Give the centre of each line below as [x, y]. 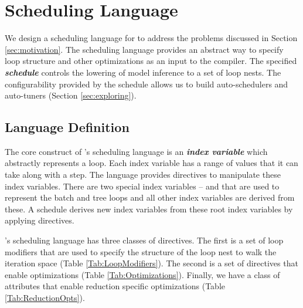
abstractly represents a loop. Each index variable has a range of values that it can [151, 163]
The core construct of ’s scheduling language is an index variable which [136, 151]
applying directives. [40, 220]
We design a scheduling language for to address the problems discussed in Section [151, 38]
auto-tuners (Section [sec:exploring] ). [71, 95]
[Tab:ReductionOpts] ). [45, 298]
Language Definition [67, 127]
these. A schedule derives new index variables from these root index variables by [149, 209]
